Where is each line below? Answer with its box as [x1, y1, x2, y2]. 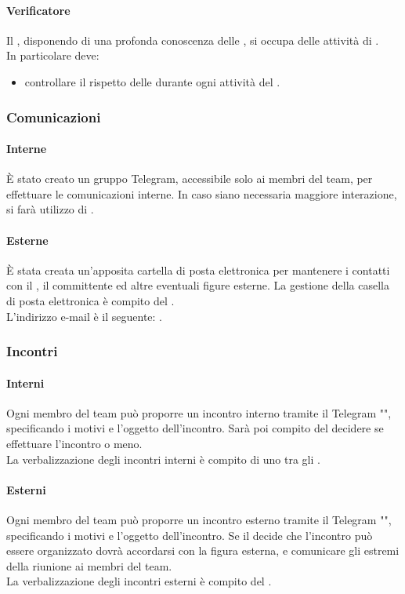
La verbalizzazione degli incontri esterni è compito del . [6, 573, 272, 589]
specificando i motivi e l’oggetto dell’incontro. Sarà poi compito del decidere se [6, 420, 384, 436]
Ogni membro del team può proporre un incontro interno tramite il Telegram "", [6, 404, 392, 421]
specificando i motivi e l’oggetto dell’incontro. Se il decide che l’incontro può [6, 527, 373, 543]
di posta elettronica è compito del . [6, 292, 175, 308]
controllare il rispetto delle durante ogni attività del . [24, 73, 280, 89]
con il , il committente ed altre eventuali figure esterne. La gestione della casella [6, 277, 389, 293]
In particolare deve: [6, 47, 99, 64]
